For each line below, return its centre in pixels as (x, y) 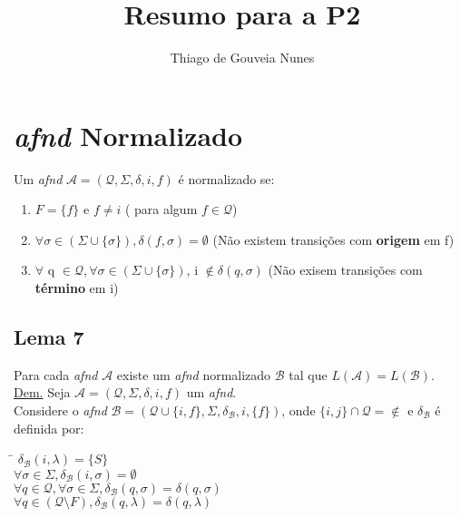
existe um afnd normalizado (194, 374)
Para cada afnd (56, 374)
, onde (299, 410)
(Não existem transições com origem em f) (333, 239)
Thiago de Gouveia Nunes (242, 58)
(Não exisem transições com (345, 270)
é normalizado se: (226, 178)
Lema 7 (49, 337)
